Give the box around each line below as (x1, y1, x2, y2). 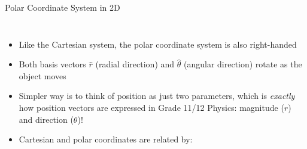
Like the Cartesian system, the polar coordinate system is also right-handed (19, 38, 297, 50)
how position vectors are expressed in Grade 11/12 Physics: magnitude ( (19, 101, 284, 113)
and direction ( (19, 113, 74, 125)
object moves (19, 69, 66, 82)
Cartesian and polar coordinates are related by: (19, 133, 193, 145)
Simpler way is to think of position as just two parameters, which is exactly (19, 89, 295, 102)
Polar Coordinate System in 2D (5, 1, 120, 13)
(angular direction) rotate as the (183, 58, 302, 70)
